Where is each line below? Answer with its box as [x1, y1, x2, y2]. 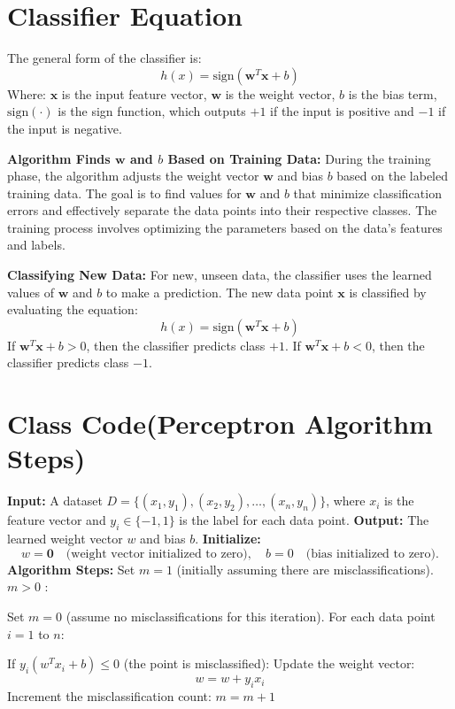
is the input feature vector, [61, 84, 207, 103]
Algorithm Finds [7, 149, 111, 167]
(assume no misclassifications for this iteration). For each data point [66, 606, 436, 625]
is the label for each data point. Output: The [179, 511, 429, 529]
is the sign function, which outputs [58, 102, 246, 120]
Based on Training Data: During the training [167, 149, 431, 167]
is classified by [349, 282, 427, 301]
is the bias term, [348, 84, 437, 103]
